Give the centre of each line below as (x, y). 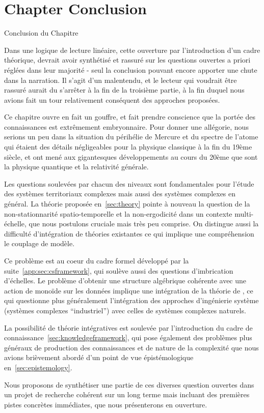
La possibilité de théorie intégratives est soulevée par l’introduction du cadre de (128, 327)
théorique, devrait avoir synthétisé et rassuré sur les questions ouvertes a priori (127, 60)
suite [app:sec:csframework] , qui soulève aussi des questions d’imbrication (119, 270)
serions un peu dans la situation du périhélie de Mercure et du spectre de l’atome (131, 137)
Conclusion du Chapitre (41, 33)
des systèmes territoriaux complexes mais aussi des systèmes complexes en (120, 194)
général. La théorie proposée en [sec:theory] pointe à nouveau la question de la (127, 204)
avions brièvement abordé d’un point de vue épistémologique (99, 357)
